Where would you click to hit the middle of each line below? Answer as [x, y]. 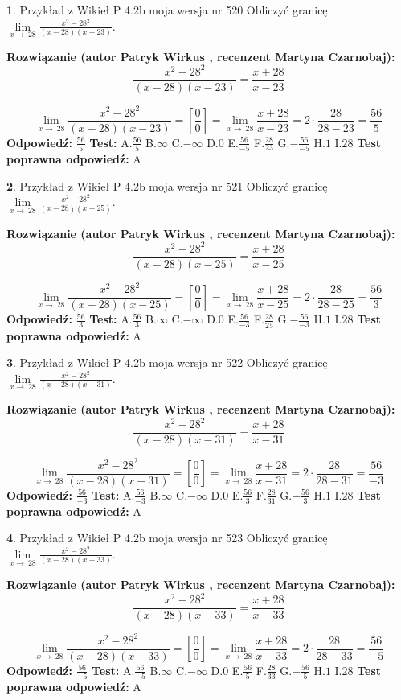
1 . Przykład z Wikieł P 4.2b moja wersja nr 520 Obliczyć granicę [167, 10]
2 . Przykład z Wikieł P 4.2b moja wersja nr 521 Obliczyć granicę [167, 185]
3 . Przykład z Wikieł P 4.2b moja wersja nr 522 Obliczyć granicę [167, 362]
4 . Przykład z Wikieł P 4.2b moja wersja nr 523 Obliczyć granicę [167, 538]
